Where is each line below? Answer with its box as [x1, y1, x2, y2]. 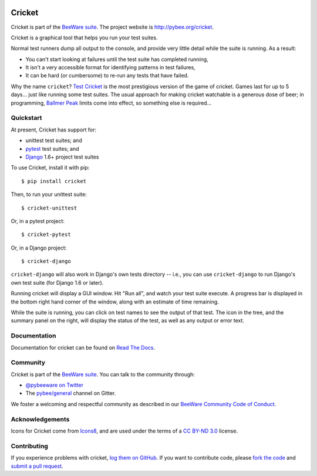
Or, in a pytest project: [11, 217, 65, 224]
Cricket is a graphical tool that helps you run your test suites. [11, 34, 158, 41]
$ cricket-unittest [21, 204, 77, 211]
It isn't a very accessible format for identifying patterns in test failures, [25, 64, 196, 71]
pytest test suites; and [25, 145, 79, 152]
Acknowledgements [11, 415, 70, 423]
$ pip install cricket [21, 178, 87, 184]
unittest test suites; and [25, 137, 82, 144]
